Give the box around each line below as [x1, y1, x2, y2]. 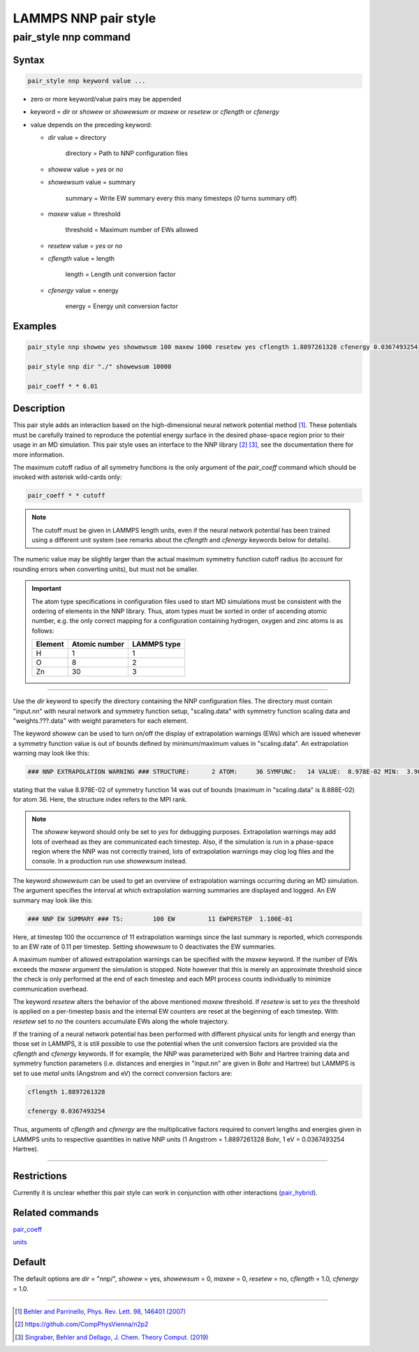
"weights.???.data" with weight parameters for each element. [13, 717, 189, 725]
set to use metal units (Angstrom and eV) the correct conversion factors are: [13, 1069, 233, 1077]
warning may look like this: [13, 749, 90, 758]
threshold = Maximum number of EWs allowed [65, 226, 198, 234]
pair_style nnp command [13, 31, 131, 43]
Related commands [13, 1207, 99, 1218]
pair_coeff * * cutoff [27, 491, 105, 500]
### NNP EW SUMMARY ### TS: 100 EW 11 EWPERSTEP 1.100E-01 [27, 914, 293, 923]
